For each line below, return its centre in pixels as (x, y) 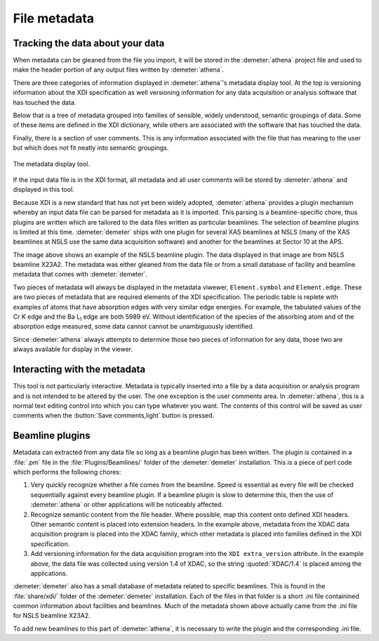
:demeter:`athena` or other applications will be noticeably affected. (127, 505)
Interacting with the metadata (79, 370)
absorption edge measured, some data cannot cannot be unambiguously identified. (134, 326)
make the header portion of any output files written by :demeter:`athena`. (119, 70)
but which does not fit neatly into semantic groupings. (91, 148)
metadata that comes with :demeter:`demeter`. (80, 275)
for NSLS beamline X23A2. (52, 616)
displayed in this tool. (44, 190)
